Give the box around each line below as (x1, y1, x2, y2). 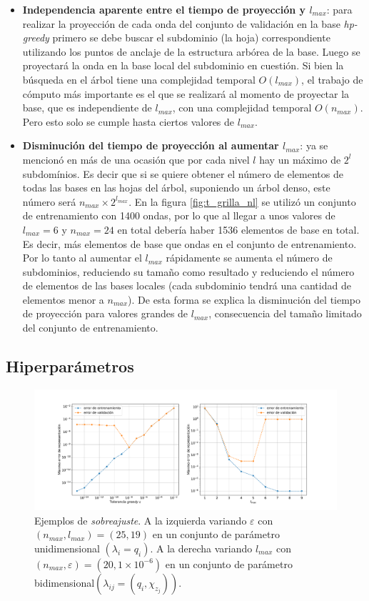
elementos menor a (22, 292, 104, 307)
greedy (22, 30, 49, 45)
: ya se (300, 138, 328, 153)
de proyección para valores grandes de (22, 306, 188, 321)
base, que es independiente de (22, 100, 152, 115)
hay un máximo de (259, 152, 341, 167)
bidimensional (34, 575, 95, 590)
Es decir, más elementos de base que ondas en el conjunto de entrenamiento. (22, 236, 357, 251)
